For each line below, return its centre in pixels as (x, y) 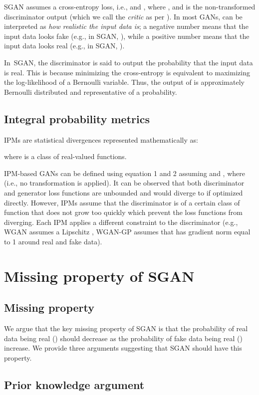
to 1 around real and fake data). (53, 241)
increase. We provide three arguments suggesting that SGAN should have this (123, 348)
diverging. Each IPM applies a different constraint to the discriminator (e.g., (121, 222)
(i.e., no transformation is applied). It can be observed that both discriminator (124, 183)
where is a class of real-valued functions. (65, 156)
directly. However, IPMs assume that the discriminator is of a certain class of (122, 202)
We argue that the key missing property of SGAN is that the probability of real (126, 328)
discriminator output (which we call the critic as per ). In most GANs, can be (123, 16)
